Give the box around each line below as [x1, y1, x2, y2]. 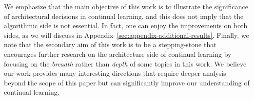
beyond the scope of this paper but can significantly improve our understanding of [4, 77, 250, 87]
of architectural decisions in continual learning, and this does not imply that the [4, 11, 244, 21]
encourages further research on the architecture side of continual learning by [4, 49, 232, 59]
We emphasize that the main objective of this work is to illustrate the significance [4, 1, 248, 11]
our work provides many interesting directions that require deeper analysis [4, 68, 226, 78]
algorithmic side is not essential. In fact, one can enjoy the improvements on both [4, 20, 248, 31]
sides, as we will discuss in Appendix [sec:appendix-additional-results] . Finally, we [4, 30, 249, 40]
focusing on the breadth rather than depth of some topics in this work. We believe [4, 58, 247, 68]
